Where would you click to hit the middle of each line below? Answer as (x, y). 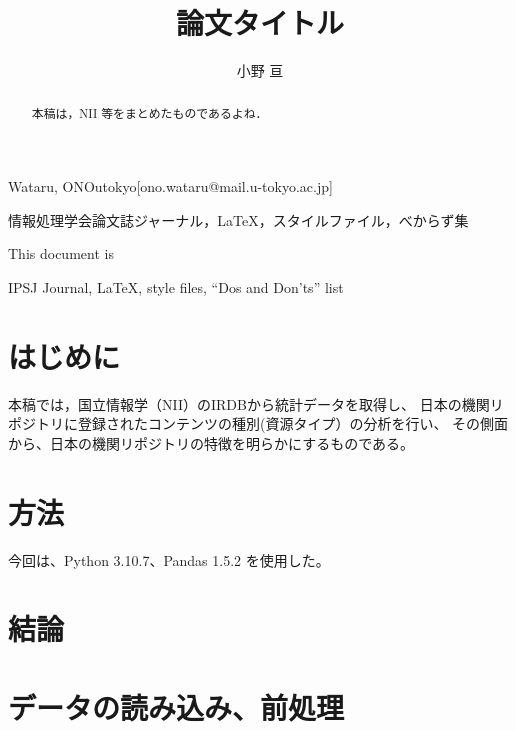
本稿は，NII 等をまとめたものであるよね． (149, 112)
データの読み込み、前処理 (176, 706)
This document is (61, 253)
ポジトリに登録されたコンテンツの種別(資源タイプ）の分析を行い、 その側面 (258, 423)
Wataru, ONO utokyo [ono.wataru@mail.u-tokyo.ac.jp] (170, 186)
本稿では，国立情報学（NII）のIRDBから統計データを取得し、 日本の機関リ (256, 403)
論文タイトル (259, 22)
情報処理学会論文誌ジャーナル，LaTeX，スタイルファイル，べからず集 (238, 219)
